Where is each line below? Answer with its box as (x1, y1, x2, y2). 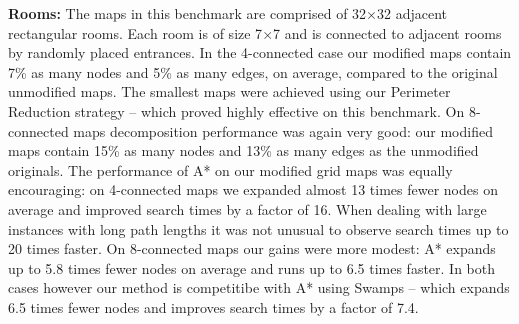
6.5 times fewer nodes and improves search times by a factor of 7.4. (8, 296, 419, 317)
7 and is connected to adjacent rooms (273, 22, 502, 43)
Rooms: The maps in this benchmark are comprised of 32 (8, 3, 367, 23)
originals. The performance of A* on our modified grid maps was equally (8, 159, 453, 180)
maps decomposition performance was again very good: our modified (73, 120, 493, 141)
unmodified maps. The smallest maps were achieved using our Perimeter (8, 81, 451, 102)
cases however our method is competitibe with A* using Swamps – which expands (8, 277, 510, 298)
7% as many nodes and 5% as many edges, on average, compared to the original (8, 61, 498, 82)
